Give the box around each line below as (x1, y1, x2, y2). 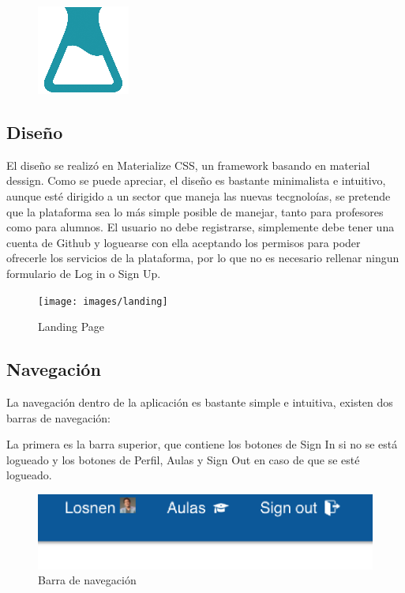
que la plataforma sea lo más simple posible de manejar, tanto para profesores (6, 203, 384, 220)
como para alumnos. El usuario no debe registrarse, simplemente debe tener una (6, 219, 395, 235)
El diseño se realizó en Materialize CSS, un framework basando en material (6, 156, 370, 173)
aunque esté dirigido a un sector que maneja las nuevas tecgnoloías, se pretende (6, 187, 391, 204)
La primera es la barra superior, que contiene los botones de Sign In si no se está (6, 436, 398, 452)
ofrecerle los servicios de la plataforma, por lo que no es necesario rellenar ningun (6, 250, 399, 266)
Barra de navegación (38, 572, 137, 588)
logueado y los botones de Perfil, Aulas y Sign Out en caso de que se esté (6, 451, 360, 467)
